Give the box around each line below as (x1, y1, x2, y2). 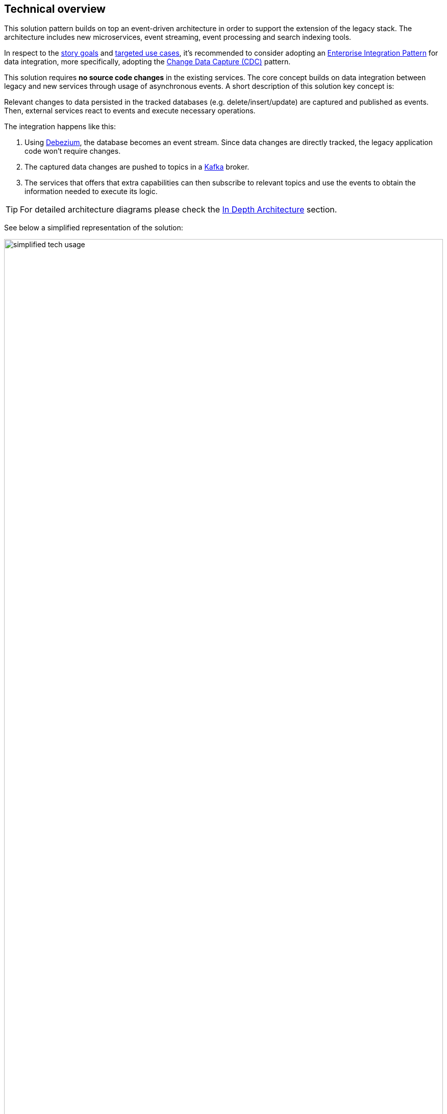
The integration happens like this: (4, 122, 116, 131)
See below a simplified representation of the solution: (4, 223, 183, 232)
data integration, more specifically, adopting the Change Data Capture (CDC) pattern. (4, 57, 291, 66)
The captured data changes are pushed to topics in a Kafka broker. (24, 162, 250, 172)
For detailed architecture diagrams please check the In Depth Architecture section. (20, 204, 337, 215)
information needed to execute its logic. (24, 187, 158, 196)
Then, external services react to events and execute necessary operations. (4, 106, 256, 115)
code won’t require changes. (24, 147, 121, 156)
